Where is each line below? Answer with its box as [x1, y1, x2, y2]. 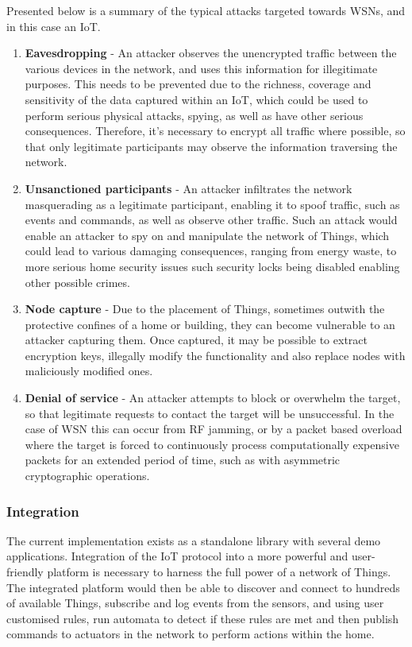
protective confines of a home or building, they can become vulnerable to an [25, 316, 395, 332]
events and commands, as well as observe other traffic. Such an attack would [25, 211, 398, 228]
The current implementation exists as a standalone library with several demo [6, 532, 381, 548]
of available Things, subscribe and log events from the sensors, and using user [6, 595, 384, 611]
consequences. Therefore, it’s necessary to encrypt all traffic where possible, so [25, 122, 406, 139]
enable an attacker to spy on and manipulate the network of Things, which [25, 227, 390, 243]
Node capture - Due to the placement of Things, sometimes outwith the [25, 300, 385, 317]
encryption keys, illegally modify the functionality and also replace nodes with [25, 347, 406, 363]
